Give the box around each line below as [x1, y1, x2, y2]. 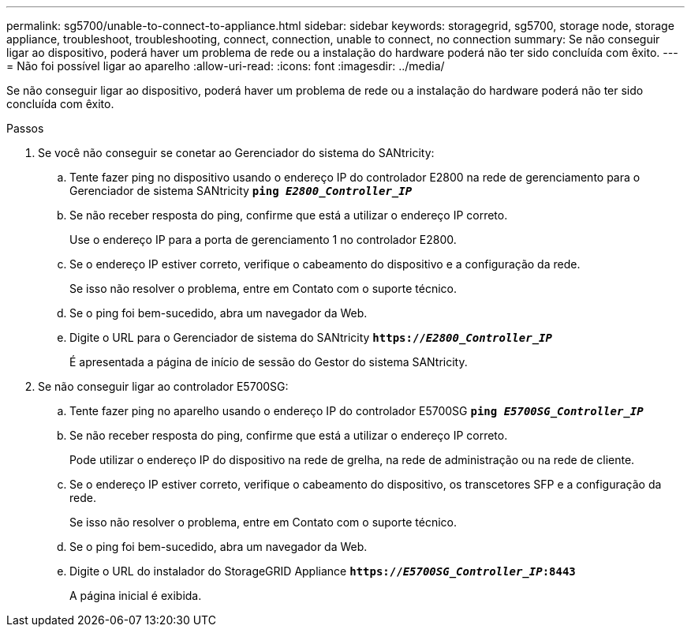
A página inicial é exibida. [69, 589, 202, 602]
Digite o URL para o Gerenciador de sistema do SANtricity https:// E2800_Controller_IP [69, 331, 552, 344]
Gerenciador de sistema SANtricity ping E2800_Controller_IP [69, 184, 413, 197]
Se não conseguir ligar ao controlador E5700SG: [38, 380, 289, 393]
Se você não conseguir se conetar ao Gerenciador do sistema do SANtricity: [38, 146, 435, 159]
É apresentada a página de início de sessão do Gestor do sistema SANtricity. [69, 355, 468, 369]
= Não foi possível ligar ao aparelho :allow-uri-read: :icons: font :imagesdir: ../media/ [6, 59, 445, 73]
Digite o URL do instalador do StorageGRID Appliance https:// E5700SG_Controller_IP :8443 [69, 564, 576, 578]
